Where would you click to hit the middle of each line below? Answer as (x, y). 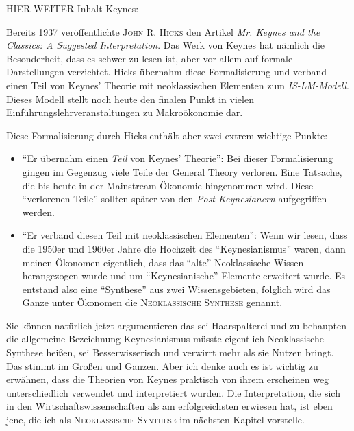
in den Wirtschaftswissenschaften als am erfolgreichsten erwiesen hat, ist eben (169, 406)
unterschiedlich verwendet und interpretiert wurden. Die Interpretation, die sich (173, 392)
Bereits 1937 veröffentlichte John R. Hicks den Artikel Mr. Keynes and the (163, 31)
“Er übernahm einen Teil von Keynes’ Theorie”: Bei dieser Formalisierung (178, 158)
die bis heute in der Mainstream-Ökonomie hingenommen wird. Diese (168, 185)
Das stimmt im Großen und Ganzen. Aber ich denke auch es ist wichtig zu (162, 365)
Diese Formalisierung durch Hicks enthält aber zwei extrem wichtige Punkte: (167, 135)
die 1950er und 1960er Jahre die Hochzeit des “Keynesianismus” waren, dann (184, 248)
